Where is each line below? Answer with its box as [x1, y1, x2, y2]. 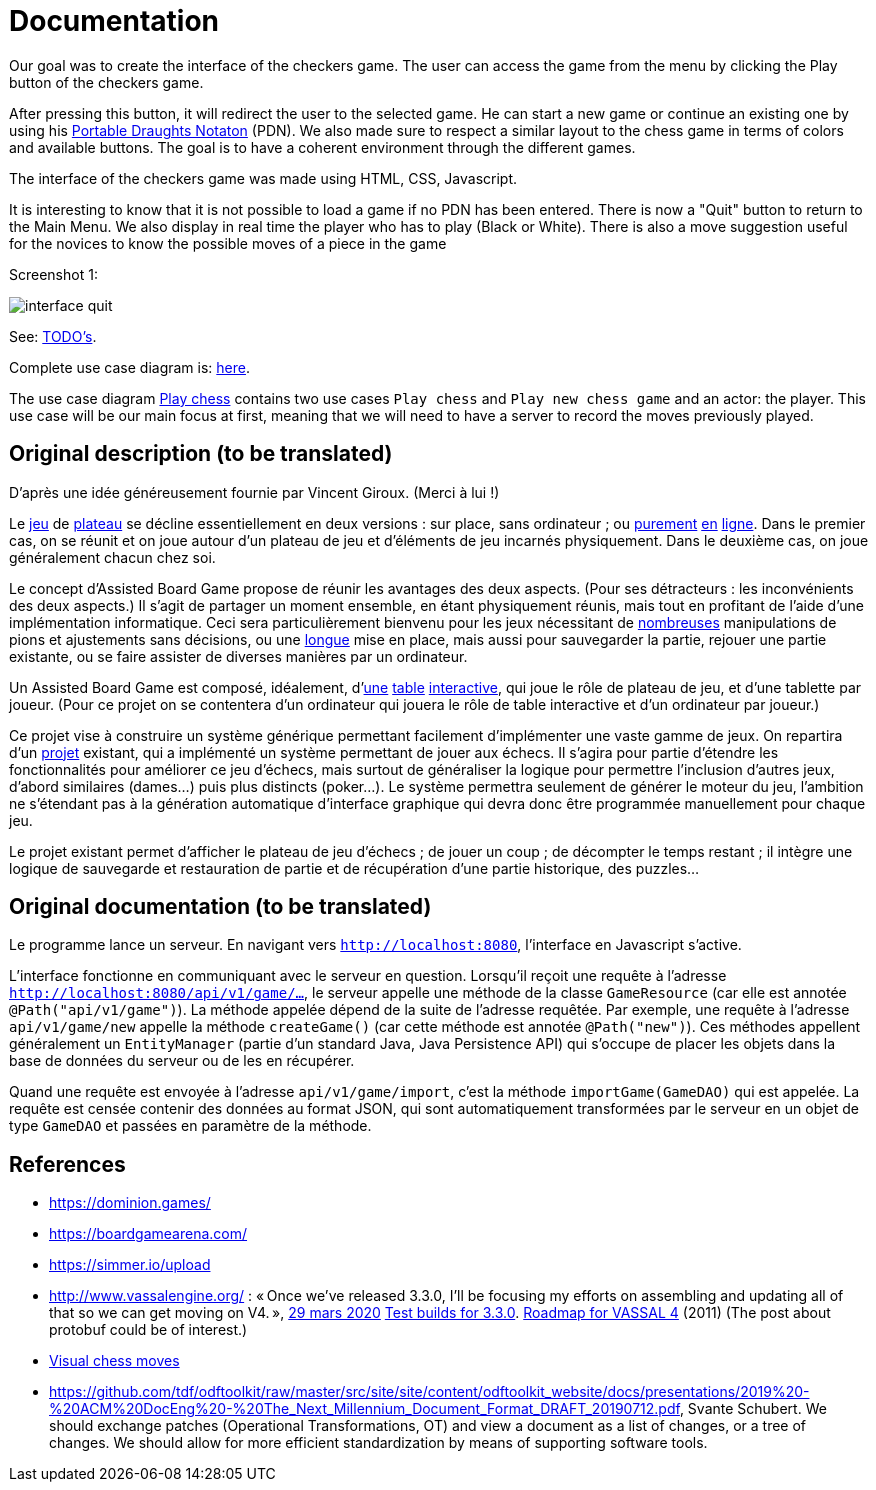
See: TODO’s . [9, 327, 97, 345]
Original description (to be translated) [9, 441, 393, 467]
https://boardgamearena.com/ [49, 1225, 248, 1243]
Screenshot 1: [9, 265, 98, 283]
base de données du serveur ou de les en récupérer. [9, 1052, 355, 1070]
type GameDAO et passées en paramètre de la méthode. [9, 1117, 372, 1135]
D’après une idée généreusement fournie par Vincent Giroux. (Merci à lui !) [9, 483, 500, 501]
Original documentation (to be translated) [9, 894, 432, 920]
